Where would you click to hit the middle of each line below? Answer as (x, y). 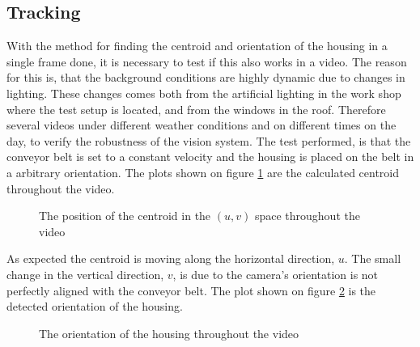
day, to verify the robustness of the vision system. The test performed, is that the (209, 140)
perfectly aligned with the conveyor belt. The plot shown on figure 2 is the (191, 290)
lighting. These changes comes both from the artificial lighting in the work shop (204, 93)
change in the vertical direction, (85, 274)
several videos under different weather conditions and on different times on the (202, 125)
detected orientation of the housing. (95, 306)
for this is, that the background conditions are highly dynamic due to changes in (206, 77)
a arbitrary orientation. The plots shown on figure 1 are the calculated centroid (203, 172)
